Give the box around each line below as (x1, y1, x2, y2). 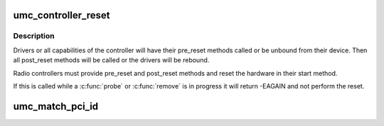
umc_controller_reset (13, 9, 110, 21)
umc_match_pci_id (13, 100, 99, 113)
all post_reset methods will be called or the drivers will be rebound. (13, 56, 210, 64)
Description (13, 31, 55, 41)
